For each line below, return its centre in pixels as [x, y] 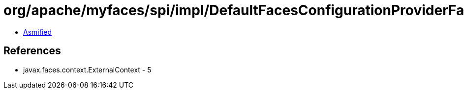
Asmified [38, 32]
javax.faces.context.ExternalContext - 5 [87, 70]
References [32, 51]
